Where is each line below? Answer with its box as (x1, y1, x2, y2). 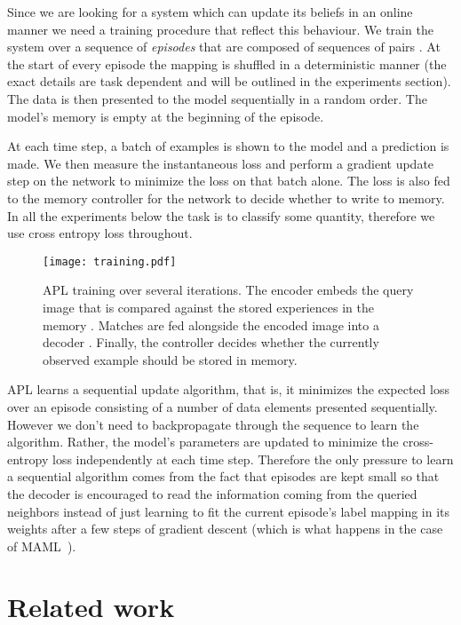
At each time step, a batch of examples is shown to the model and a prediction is (7, 137, 449, 155)
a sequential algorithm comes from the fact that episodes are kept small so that (7, 467, 440, 486)
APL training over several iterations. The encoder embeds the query (43, 281, 414, 299)
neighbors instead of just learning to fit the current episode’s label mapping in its (7, 502, 450, 520)
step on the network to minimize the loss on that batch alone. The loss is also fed (7, 171, 450, 190)
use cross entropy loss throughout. (7, 224, 193, 242)
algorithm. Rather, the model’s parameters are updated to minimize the (7, 432, 399, 451)
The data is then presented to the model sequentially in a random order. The (7, 89, 427, 107)
